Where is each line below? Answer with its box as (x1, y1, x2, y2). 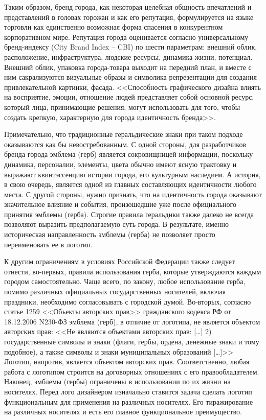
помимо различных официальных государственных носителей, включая (4, 286, 226, 297)
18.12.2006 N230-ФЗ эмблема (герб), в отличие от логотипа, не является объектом (4, 316, 260, 326)
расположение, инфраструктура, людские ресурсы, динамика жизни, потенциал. (4, 51, 253, 62)
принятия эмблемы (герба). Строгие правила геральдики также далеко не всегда (4, 208, 254, 219)
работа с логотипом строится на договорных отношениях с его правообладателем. (4, 366, 259, 377)
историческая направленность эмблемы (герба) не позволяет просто (4, 229, 215, 240)
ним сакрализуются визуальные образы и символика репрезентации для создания (4, 72, 257, 82)
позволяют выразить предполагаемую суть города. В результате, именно (4, 219, 229, 229)
